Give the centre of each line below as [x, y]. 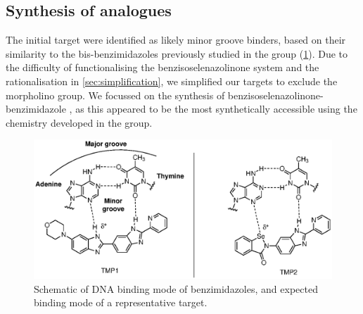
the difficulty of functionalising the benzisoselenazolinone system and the [163, 67]
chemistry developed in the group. [79, 122]
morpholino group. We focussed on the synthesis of [115, 95]
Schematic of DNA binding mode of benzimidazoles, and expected [176, 288]
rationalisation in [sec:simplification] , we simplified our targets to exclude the [172, 81]
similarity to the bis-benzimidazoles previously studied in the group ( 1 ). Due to [177, 53]
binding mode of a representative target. [121, 302]
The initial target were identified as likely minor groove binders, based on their [176, 40]
